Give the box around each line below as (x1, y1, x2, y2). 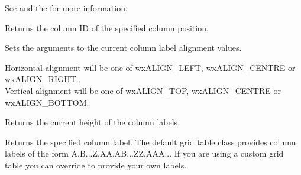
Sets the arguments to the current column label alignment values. (5, 41, 242, 54)
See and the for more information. (5, 2, 128, 14)
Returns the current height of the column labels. (5, 116, 180, 128)
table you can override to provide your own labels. (5, 158, 187, 171)
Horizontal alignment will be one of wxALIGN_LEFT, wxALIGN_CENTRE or (5, 61, 296, 73)
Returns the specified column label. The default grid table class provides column (5, 135, 296, 148)
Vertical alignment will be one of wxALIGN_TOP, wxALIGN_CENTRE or (5, 84, 281, 96)
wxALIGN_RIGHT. (5, 73, 79, 85)
